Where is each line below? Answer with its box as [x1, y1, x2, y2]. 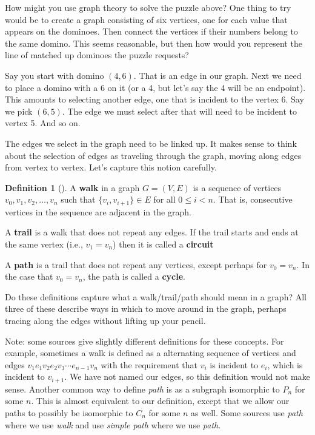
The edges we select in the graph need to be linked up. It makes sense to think [5, 137, 297, 149]
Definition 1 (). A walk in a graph [5, 181, 140, 194]
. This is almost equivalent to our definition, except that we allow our [31, 394, 290, 407]
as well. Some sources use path [191, 406, 303, 419]
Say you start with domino [5, 69, 104, 81]
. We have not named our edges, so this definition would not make [64, 370, 310, 383]
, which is [267, 358, 303, 371]
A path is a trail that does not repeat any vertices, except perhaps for [5, 258, 267, 271]
